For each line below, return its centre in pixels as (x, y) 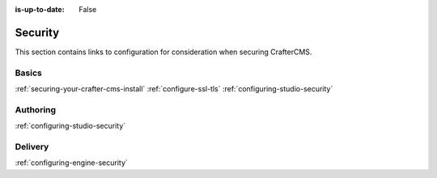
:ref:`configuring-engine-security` (72, 163)
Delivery (32, 146)
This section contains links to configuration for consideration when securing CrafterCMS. (163, 52)
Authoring (36, 109)
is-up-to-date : (40, 9)
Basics (28, 73)
